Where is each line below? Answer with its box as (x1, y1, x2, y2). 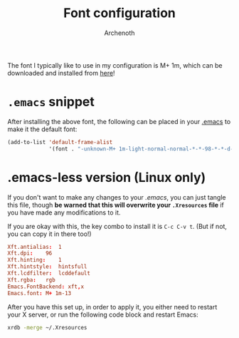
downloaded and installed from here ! (7, 68, 115, 77)
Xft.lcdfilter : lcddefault (7, 270, 91, 277)
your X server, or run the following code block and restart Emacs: (7, 310, 198, 319)
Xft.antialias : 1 (7, 243, 62, 250)
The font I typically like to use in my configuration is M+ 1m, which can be (7, 61, 223, 69)
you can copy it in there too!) (7, 230, 92, 238)
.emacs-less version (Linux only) (7, 169, 206, 185)
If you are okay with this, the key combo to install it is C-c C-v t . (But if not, (7, 222, 228, 230)
